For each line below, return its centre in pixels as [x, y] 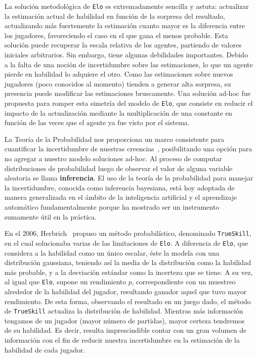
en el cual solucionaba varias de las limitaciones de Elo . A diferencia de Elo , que [126, 243]
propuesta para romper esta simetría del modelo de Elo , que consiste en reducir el [129, 103]
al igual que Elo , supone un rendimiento [65, 282]
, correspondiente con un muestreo [184, 282]
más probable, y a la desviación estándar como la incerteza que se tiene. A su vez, [129, 272]
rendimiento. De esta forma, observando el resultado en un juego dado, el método [128, 301]
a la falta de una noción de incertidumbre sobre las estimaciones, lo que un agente [129, 64]
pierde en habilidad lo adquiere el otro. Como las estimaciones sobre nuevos [119, 74]
